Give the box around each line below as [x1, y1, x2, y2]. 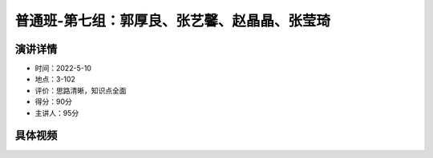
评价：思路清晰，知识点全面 [34, 85, 127, 95]
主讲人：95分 [34, 108, 79, 117]
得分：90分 [34, 97, 72, 107]
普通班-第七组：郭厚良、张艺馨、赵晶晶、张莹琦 [14, 12, 331, 30]
